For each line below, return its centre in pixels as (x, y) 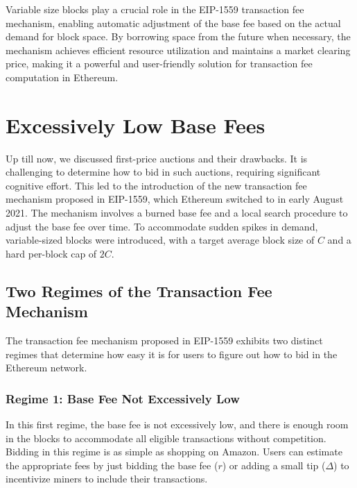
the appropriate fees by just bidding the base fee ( (112, 465)
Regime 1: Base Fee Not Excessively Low (123, 398)
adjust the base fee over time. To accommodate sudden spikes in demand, (162, 226)
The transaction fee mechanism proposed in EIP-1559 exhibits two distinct (164, 340)
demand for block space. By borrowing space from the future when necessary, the (178, 36)
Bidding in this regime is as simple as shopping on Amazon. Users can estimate (174, 452)
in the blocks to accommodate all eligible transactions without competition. (166, 438)
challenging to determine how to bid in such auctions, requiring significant (163, 172)
